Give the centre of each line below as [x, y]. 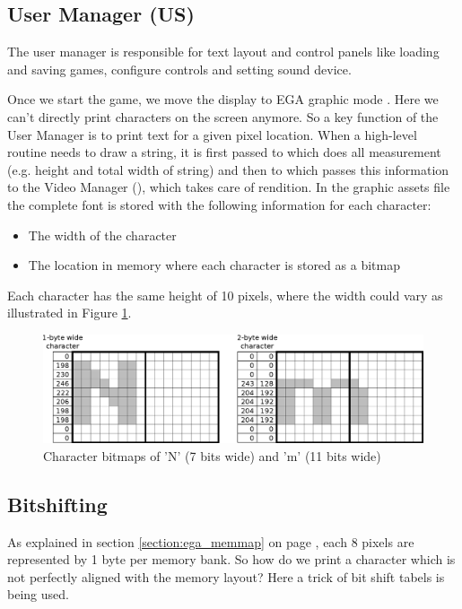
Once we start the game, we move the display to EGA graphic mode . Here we [223, 99]
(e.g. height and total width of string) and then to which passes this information [228, 169]
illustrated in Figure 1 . [70, 313]
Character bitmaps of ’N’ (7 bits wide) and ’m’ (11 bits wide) [212, 455]
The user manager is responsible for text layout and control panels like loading [223, 52]
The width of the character [102, 235]
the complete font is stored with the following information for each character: [219, 204]
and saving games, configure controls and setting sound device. [179, 69]
